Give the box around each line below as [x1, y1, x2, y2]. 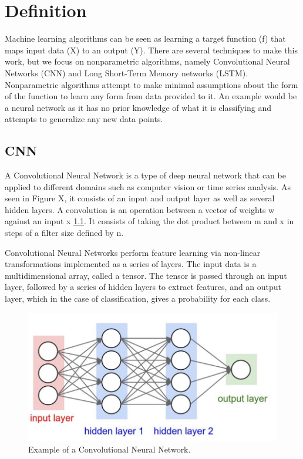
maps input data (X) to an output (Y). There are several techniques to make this [5, 43, 298, 56]
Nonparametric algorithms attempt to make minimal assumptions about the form [5, 78, 298, 90]
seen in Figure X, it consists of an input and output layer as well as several [5, 192, 275, 204]
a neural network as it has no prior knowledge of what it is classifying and [5, 101, 271, 113]
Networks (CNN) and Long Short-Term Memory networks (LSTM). [5, 66, 248, 79]
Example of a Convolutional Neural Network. [28, 443, 191, 455]
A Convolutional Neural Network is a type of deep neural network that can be [5, 169, 286, 181]
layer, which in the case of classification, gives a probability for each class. [5, 292, 271, 305]
